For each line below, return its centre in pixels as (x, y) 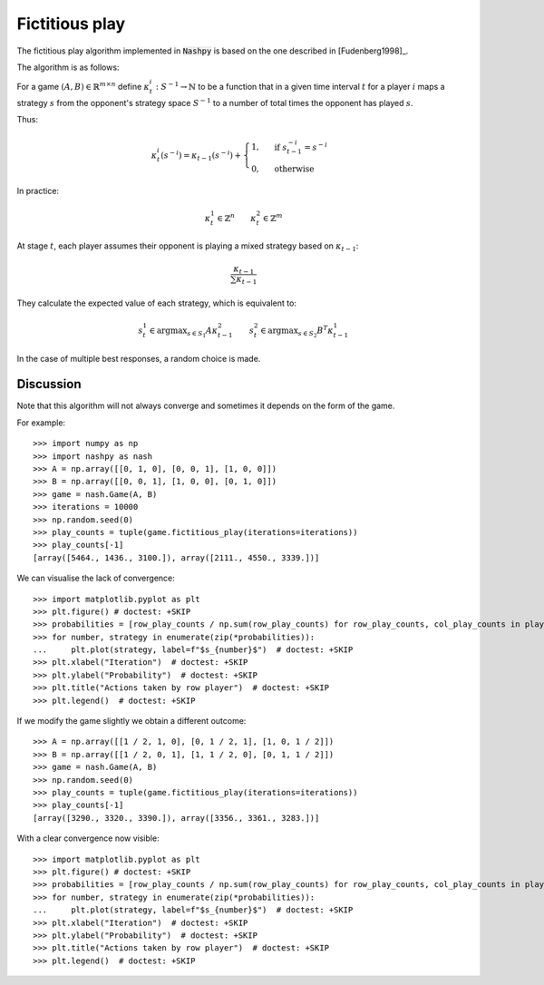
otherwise (294, 169)
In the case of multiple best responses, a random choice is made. (139, 358)
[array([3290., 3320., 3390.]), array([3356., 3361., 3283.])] (176, 818)
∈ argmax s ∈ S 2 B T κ (297, 332)
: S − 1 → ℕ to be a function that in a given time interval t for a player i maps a (300, 86)
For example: (41, 423)
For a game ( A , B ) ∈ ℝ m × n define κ (83, 86)
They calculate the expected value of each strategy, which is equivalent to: (156, 303)
